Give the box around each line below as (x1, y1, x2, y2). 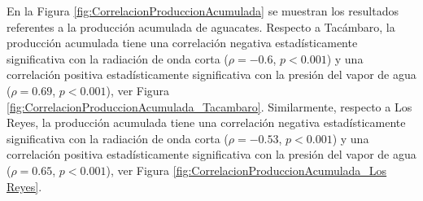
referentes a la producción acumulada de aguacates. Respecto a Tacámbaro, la (7, 18, 395, 35)
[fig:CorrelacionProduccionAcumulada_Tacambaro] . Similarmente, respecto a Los (7, 98, 412, 115)
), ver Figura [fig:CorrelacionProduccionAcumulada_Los (106, 161, 387, 178)
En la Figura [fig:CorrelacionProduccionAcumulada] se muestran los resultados (7, 2, 399, 19)
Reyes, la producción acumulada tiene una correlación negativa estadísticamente (7, 114, 406, 131)
